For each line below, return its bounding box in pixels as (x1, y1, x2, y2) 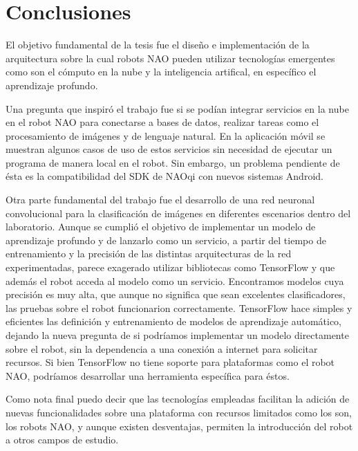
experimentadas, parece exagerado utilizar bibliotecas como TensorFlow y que (6, 260, 335, 275)
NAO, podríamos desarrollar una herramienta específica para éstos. (6, 368, 290, 383)
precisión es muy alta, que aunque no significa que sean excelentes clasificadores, (6, 287, 346, 302)
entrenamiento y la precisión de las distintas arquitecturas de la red (6, 246, 292, 261)
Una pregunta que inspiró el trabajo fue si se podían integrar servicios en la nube (6, 101, 349, 116)
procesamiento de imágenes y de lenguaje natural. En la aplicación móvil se (6, 128, 326, 142)
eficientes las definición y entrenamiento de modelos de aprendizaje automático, (6, 314, 342, 329)
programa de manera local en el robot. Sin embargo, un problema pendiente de (6, 155, 340, 169)
